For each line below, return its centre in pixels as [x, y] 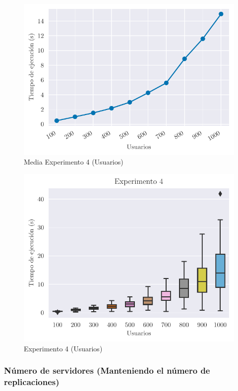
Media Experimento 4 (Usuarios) [74, 162]
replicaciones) [32, 382]
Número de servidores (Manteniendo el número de [107, 370]
